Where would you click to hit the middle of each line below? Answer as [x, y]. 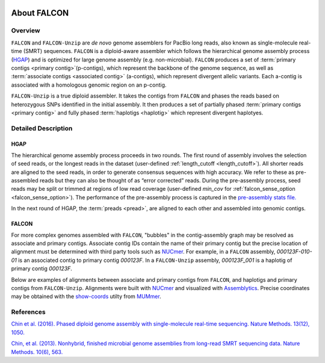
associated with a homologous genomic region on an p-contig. [89, 85]
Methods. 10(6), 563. [37, 352]
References [28, 312]
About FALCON [40, 13]
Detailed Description [42, 128]
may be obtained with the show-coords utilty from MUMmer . [86, 296]
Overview [26, 31]
